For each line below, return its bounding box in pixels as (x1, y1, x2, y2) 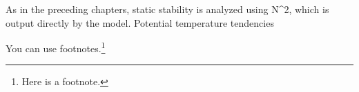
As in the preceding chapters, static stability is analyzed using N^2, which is (6, 2, 329, 16)
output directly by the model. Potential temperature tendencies (6, 15, 274, 30)
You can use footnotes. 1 (6, 39, 106, 55)
